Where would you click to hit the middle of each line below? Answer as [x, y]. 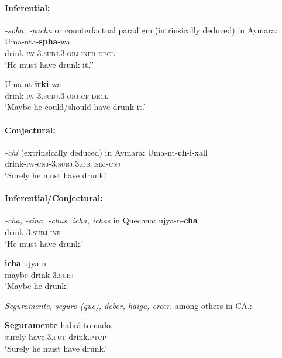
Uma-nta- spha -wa [37, 41]
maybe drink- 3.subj [39, 274]
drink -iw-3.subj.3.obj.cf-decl [56, 95]
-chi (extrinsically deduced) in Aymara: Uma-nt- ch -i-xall [106, 152]
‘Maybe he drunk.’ [37, 286]
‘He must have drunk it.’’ [49, 64]
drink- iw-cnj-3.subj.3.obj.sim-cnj [63, 163]
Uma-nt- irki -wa [33, 84]
